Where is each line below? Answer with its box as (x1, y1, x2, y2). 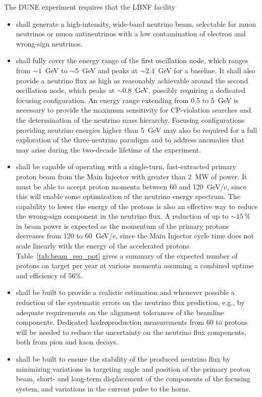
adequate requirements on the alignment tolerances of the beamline (16, 307, 224, 317)
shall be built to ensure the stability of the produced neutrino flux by (16, 354, 231, 364)
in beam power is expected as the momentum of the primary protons (16, 220, 229, 231)
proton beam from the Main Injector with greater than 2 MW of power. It (16, 171, 247, 181)
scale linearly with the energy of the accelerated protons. (16, 240, 191, 251)
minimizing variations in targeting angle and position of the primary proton (16, 363, 250, 374)
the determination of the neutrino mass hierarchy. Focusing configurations (16, 114, 245, 125)
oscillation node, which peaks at (16, 85, 115, 95)
